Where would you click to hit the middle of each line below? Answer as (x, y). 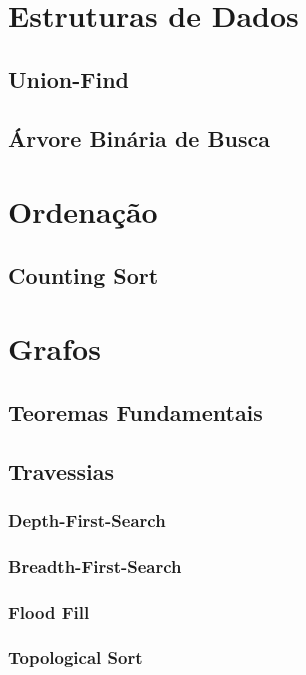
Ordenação (83, 211)
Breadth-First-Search (95, 565)
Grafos (54, 348)
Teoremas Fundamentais (135, 411)
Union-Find (68, 78)
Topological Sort (75, 657)
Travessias (61, 470)
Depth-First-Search (87, 519)
